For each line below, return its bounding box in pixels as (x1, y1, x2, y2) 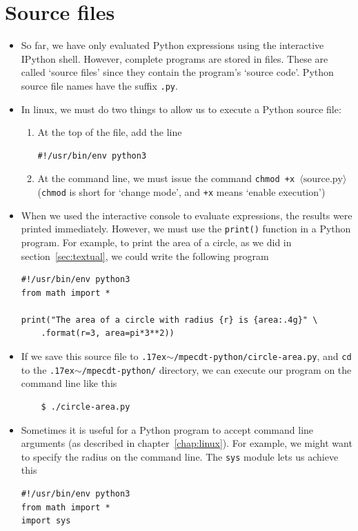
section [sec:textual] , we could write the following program (21, 248, 269, 263)
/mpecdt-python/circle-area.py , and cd (173, 349, 352, 363)
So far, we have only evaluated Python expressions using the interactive (21, 38, 324, 52)
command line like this (21, 376, 117, 390)
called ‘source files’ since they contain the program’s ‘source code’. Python (21, 65, 334, 79)
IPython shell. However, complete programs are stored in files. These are (21, 51, 328, 66)
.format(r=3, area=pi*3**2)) (41, 328, 175, 339)
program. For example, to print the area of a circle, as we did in (21, 234, 292, 249)
